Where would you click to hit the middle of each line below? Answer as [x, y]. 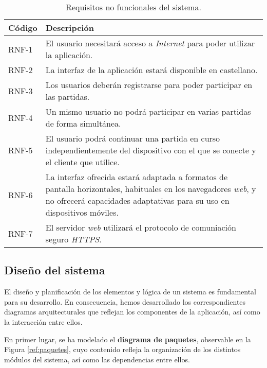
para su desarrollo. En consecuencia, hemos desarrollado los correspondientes [125, 301]
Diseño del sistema [55, 270]
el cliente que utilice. [82, 162]
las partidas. [68, 97]
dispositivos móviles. [82, 212]
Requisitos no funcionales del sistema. [133, 7]
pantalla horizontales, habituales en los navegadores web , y [151, 189]
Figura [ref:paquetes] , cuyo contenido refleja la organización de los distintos [122, 349]
